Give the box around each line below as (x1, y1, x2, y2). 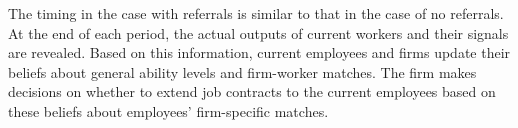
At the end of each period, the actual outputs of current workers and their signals (8, 22, 509, 43)
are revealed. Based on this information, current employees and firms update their (8, 42, 511, 63)
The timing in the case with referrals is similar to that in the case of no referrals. (8, 3, 504, 23)
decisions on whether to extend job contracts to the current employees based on (8, 81, 496, 102)
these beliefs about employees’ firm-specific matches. (8, 100, 329, 121)
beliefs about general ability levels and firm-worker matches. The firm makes (8, 61, 477, 82)
